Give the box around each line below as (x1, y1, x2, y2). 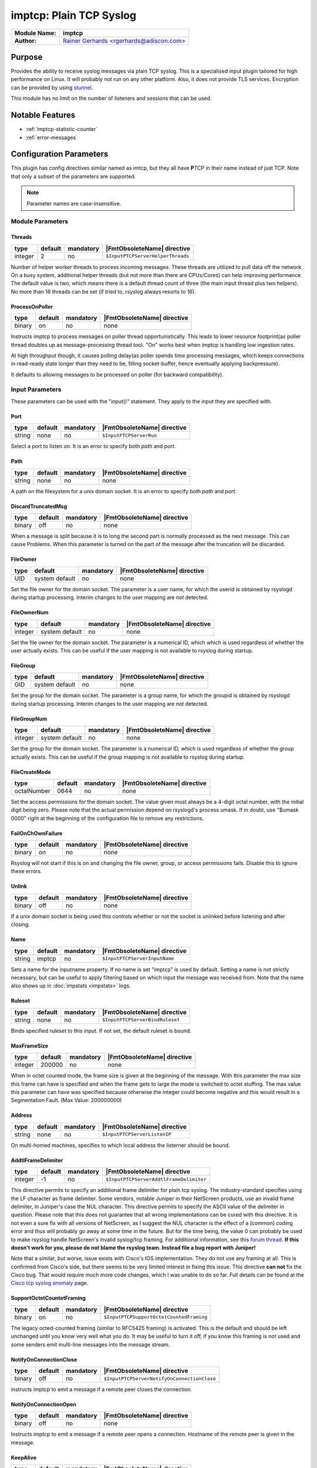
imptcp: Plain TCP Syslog (11, 9, 137, 22)
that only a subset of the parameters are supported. (11, 173, 136, 180)
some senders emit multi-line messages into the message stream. (11, 1341, 170, 1348)
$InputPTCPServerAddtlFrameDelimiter (106, 1176, 207, 1183)
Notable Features (11, 110, 76, 120)
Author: (14, 36, 37, 45)
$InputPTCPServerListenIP (102, 1131, 171, 1137)
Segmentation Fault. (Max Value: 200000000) (11, 1097, 122, 1104)
